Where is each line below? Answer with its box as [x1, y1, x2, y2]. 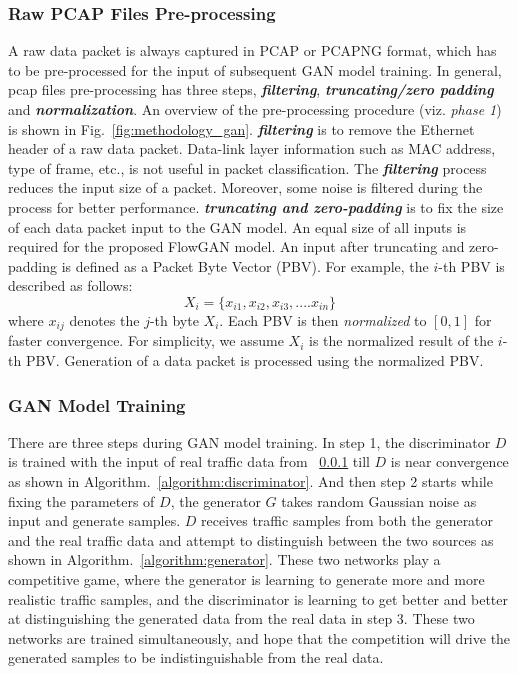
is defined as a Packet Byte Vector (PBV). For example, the [61, 255, 429, 276]
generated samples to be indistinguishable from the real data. [8, 647, 384, 668]
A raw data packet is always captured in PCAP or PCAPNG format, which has [8, 40, 497, 61]
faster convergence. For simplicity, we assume [8, 330, 284, 351]
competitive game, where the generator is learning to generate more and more [8, 568, 485, 589]
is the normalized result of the [309, 330, 494, 351]
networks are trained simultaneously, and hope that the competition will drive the [8, 627, 511, 648]
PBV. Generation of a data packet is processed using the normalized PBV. [25, 349, 484, 370]
